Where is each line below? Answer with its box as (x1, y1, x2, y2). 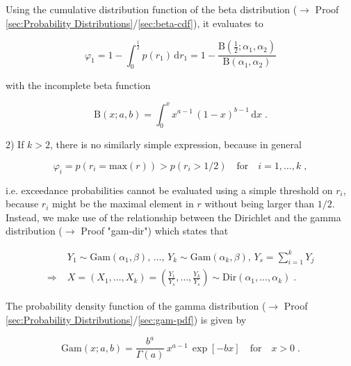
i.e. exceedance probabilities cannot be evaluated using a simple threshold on (6, 182, 333, 197)
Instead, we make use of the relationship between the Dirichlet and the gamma (6, 209, 341, 224)
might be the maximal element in (51, 196, 194, 211)
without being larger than (204, 196, 314, 211)
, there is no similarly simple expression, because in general (50, 137, 302, 152)
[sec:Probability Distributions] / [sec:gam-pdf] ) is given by (6, 312, 247, 327)
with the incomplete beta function (6, 78, 151, 93)
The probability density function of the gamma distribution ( (6, 299, 266, 313)
